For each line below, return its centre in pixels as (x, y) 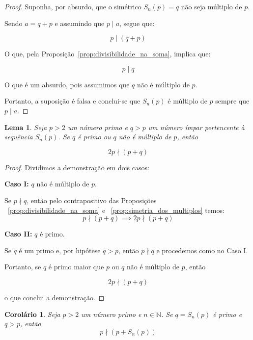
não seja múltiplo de (211, 6)
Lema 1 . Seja (26, 127)
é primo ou (94, 137)
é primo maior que (76, 267)
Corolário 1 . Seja (32, 314)
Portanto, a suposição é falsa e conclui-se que (72, 101)
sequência (19, 137)
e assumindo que (80, 23)
